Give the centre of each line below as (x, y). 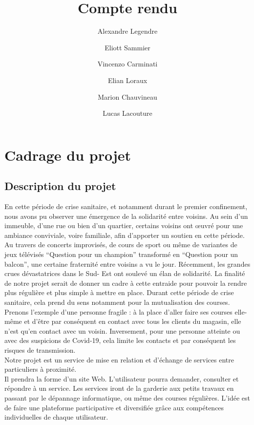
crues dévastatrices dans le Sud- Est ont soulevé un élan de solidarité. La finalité (125, 273)
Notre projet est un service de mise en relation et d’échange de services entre (119, 359)
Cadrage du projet (68, 155)
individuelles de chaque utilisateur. (56, 417)
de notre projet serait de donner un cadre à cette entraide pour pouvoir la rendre (126, 283)
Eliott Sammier (127, 47)
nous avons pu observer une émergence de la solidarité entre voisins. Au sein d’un (126, 216)
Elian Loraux (127, 80)
